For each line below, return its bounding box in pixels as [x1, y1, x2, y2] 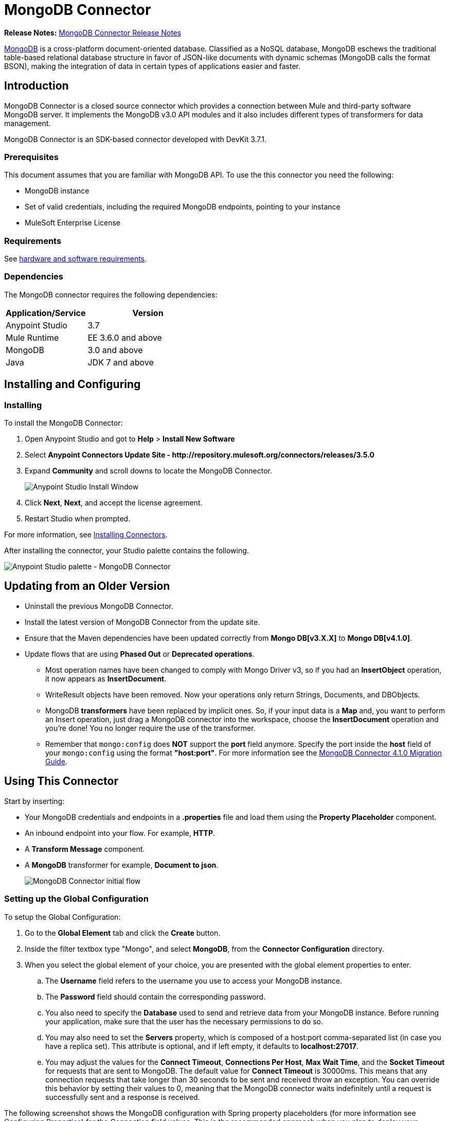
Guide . [45, 757, 67, 766]
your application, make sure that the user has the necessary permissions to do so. [45, 1017, 323, 1026]
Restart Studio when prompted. [25, 514, 131, 523]
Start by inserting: [4, 796, 65, 805]
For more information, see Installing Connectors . [4, 530, 168, 539]
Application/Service [6, 307, 86, 318]
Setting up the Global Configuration [4, 894, 149, 904]
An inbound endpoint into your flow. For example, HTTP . [25, 828, 215, 837]
